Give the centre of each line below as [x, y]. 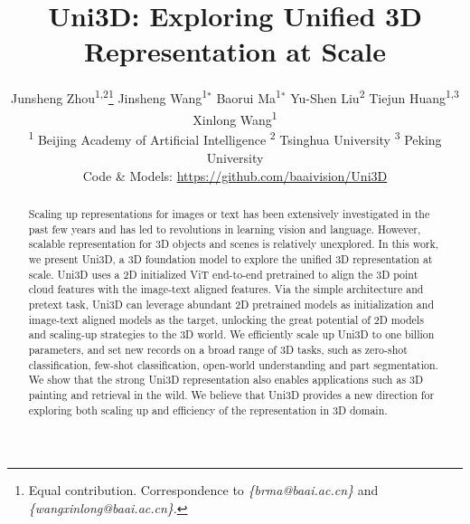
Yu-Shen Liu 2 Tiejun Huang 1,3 [375, 96]
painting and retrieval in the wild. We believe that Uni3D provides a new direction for [231, 394]
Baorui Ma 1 [249, 96]
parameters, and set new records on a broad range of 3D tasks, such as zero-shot [218, 349]
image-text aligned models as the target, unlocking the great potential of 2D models [226, 319]
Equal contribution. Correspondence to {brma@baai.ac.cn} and [203, 490]
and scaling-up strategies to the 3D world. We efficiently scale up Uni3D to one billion [231, 334]
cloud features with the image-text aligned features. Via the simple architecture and [226, 289]
